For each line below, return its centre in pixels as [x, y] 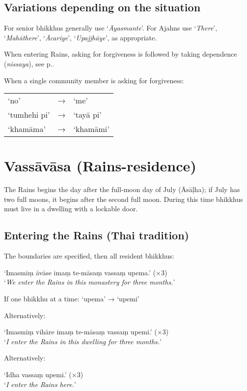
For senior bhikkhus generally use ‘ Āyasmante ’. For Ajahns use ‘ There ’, [111, 28]
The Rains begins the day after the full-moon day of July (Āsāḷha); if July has [122, 189]
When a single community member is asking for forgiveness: [94, 80]
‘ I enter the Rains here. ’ [40, 384]
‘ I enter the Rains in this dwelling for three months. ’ [83, 341]
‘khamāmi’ [91, 129]
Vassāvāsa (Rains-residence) [100, 166]
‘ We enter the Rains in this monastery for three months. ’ [90, 282]
